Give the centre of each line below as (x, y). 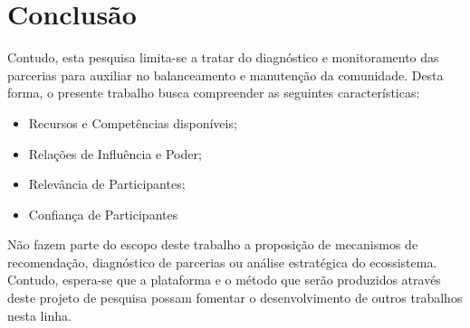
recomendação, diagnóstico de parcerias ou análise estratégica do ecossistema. (222, 262)
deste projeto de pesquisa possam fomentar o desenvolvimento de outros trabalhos (235, 298)
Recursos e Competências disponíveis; (133, 122)
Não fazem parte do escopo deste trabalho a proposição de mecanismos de (213, 244)
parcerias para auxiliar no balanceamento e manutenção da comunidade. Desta (225, 75)
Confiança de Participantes (103, 214)
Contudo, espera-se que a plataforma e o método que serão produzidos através (224, 280)
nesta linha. (39, 315)
